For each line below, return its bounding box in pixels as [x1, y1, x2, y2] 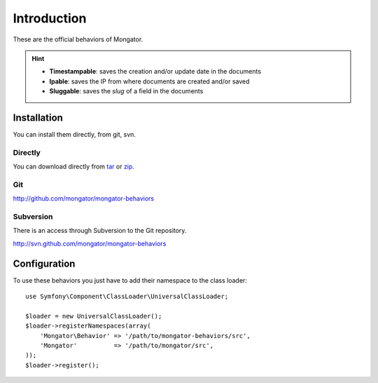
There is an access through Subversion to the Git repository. [13, 227, 187, 235]
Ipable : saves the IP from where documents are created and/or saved [49, 77, 250, 86]
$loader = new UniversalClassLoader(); [25, 312, 162, 320]
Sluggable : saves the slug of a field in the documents [49, 87, 204, 95]
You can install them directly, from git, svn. [13, 130, 136, 139]
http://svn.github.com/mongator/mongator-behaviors [13, 239, 167, 248]
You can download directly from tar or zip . [13, 162, 134, 171]
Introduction [13, 11, 87, 26]
